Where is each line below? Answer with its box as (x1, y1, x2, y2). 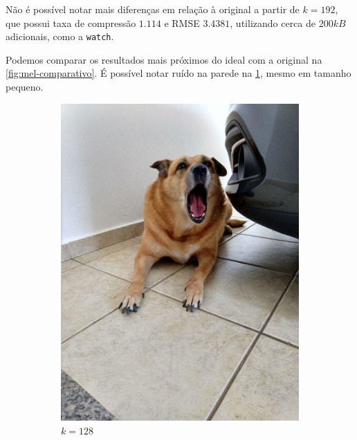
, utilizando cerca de (230, 15, 316, 30)
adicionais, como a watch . (6, 29, 114, 44)
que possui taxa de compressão (6, 15, 136, 30)
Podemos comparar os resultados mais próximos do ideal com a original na (6, 52, 322, 66)
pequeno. (6, 80, 44, 94)
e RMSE (164, 15, 200, 30)
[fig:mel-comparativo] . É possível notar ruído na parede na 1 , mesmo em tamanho (6, 66, 351, 80)
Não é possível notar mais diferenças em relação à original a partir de (6, 2, 300, 16)
